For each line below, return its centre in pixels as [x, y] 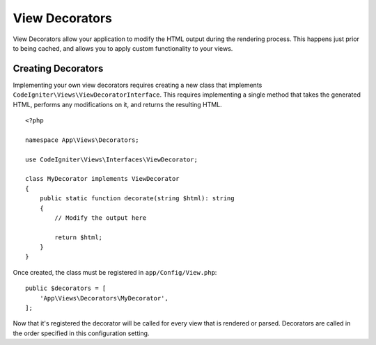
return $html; [79, 237]
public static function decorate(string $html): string [137, 199]
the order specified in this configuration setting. [81, 333]
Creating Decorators [58, 69]
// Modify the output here [101, 218]
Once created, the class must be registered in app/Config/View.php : [115, 272]
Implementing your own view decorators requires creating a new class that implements [138, 85]
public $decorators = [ [66, 288]
